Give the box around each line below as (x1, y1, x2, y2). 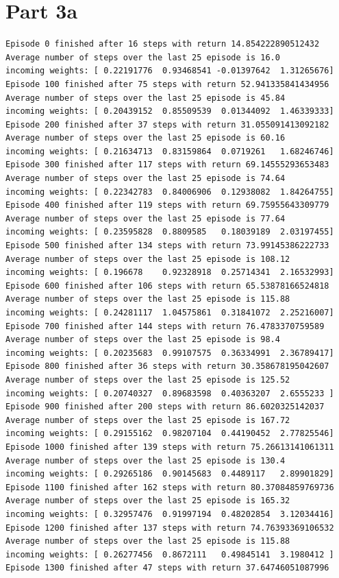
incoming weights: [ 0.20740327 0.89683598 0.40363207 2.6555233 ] (5, 388, 334, 398)
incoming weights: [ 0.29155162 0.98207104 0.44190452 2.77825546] (5, 429, 334, 439)
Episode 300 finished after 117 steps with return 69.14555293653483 (5, 160, 329, 170)
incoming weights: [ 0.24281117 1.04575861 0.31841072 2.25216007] (5, 308, 334, 317)
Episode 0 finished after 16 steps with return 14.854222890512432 (5, 39, 320, 49)
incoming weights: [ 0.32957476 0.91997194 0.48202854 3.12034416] (5, 509, 334, 519)
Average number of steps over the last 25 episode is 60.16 (5, 133, 286, 143)
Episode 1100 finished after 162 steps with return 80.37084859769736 (5, 482, 334, 492)
